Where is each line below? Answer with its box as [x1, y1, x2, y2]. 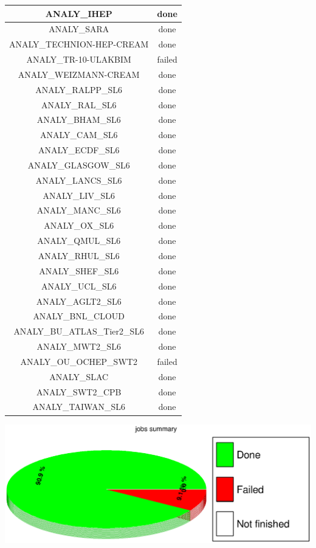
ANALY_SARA [49, 23, 109, 35]
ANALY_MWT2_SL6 [36, 340, 121, 353]
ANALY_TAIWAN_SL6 [32, 400, 125, 413]
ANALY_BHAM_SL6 [36, 113, 121, 126]
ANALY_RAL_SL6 [41, 98, 117, 111]
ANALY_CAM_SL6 [39, 128, 118, 141]
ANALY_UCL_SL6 [41, 279, 117, 292]
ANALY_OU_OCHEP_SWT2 [20, 355, 137, 367]
